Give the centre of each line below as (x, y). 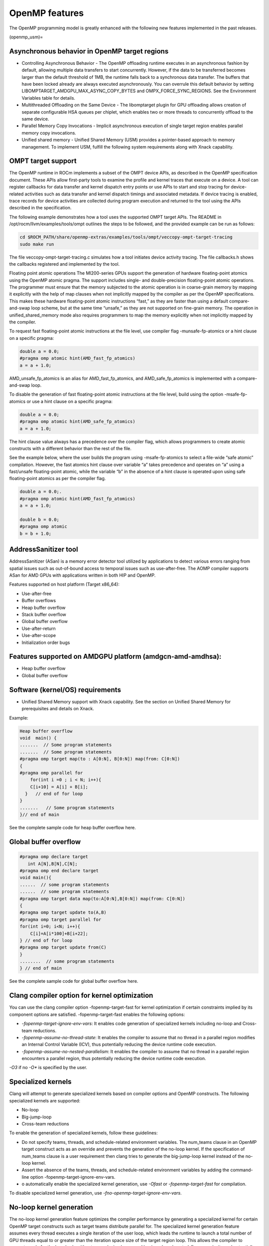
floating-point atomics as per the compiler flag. (58, 478)
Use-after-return (39, 628)
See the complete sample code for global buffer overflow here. (74, 981)
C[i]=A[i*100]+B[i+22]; (59, 934)
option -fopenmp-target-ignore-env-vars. (73, 1177)
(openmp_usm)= (26, 37)
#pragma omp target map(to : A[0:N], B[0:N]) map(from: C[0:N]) (100, 759)
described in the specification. (40, 208)
